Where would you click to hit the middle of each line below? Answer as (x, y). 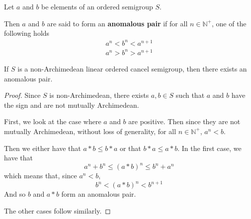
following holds (27, 33)
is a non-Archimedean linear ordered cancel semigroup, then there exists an (132, 69)
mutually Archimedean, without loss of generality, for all (90, 131)
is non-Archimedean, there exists (99, 95)
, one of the (229, 23)
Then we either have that (42, 148)
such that (190, 95)
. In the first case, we (209, 148)
